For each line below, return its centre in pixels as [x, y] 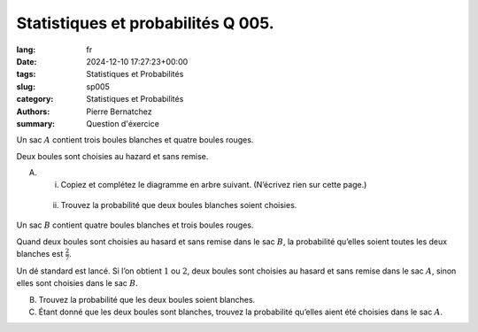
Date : [27, 61]
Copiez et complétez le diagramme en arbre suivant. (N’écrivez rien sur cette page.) [214, 185]
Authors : [33, 112]
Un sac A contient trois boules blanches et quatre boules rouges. [135, 140]
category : [35, 99]
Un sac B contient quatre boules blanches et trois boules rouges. [135, 225]
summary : [36, 123]
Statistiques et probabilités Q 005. [145, 23]
